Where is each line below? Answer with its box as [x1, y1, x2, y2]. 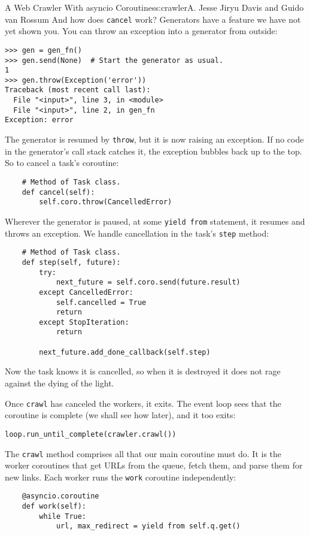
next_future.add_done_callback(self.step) [39, 347, 211, 356]
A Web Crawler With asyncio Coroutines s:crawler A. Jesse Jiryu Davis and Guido [5, 1, 304, 13]
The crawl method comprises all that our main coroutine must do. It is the [5, 447, 282, 460]
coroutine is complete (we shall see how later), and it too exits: [5, 409, 236, 421]
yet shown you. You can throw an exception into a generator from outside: [5, 25, 278, 37]
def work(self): [22, 502, 87, 511]
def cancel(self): [22, 188, 95, 197]
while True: [39, 512, 87, 521]
